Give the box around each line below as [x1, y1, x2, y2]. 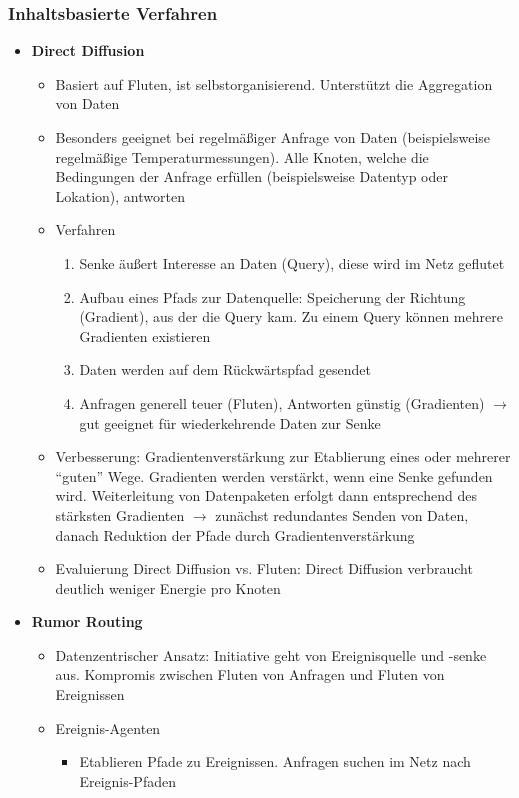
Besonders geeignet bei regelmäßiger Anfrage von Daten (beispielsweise [55, 127, 491, 147]
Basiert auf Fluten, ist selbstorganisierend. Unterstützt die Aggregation [55, 73, 493, 94]
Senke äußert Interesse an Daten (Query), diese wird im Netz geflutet [79, 252, 505, 273]
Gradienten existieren [79, 325, 211, 346]
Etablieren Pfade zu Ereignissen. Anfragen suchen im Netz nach [79, 751, 471, 772]
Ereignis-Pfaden [79, 770, 176, 791]
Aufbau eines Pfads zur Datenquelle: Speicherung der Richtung [79, 286, 466, 307]
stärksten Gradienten [55, 504, 185, 525]
